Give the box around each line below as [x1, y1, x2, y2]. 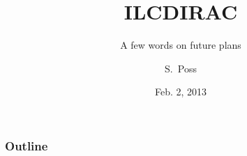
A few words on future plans [120, 38, 241, 52]
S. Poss [165, 61, 197, 75]
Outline [5, 136, 48, 154]
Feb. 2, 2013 [154, 84, 207, 99]
